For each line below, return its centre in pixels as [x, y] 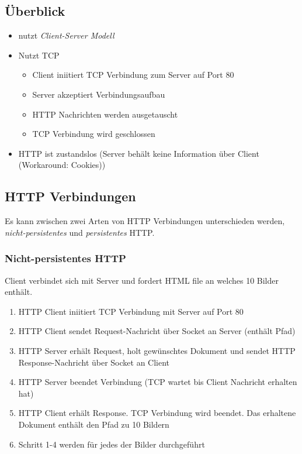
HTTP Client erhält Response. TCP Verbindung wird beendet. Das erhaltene [157, 413]
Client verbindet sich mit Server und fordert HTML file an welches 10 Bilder [142, 280]
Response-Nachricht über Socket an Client [94, 362]
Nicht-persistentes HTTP [65, 258]
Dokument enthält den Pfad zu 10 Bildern [94, 424]
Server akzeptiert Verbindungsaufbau [99, 94]
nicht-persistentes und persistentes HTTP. [80, 232]
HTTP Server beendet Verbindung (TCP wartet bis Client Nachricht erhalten [158, 382]
